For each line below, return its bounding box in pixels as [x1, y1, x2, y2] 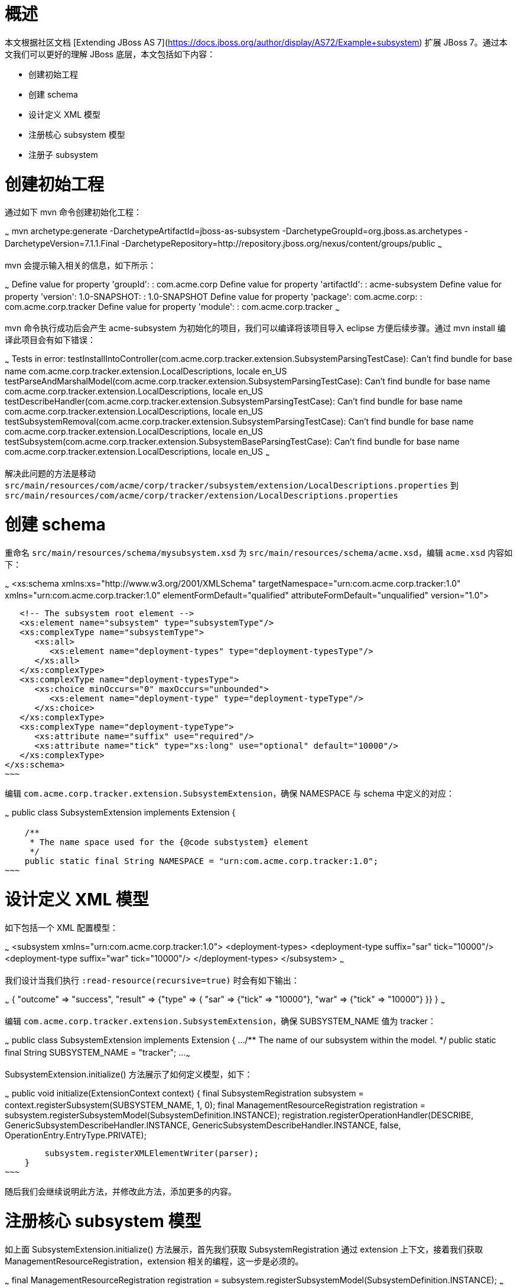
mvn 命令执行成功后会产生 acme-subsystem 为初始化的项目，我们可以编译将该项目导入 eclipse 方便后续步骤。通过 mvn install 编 [5, 323, 506, 334]
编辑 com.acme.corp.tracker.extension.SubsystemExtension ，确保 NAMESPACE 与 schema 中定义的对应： [5, 788, 455, 799]
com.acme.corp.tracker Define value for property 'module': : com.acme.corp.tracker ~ [5, 301, 340, 314]
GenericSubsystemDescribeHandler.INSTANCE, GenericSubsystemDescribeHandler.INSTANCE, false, [5, 1120, 401, 1131]
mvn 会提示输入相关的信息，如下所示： [5, 260, 157, 270]
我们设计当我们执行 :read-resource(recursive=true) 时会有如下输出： [5, 975, 300, 986]
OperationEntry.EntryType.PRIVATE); [5, 1130, 147, 1141]
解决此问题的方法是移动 [5, 468, 96, 479]
